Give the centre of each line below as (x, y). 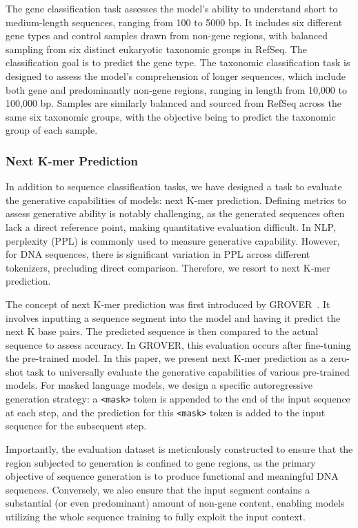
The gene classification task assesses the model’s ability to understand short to (172, 8)
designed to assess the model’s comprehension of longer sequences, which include (176, 75)
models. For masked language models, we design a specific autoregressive (159, 385)
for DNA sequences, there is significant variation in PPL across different (158, 254)
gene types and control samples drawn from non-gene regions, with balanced (167, 35)
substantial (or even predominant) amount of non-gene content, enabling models (175, 503)
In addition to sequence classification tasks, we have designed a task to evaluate (174, 186)
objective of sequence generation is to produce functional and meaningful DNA (172, 476)
